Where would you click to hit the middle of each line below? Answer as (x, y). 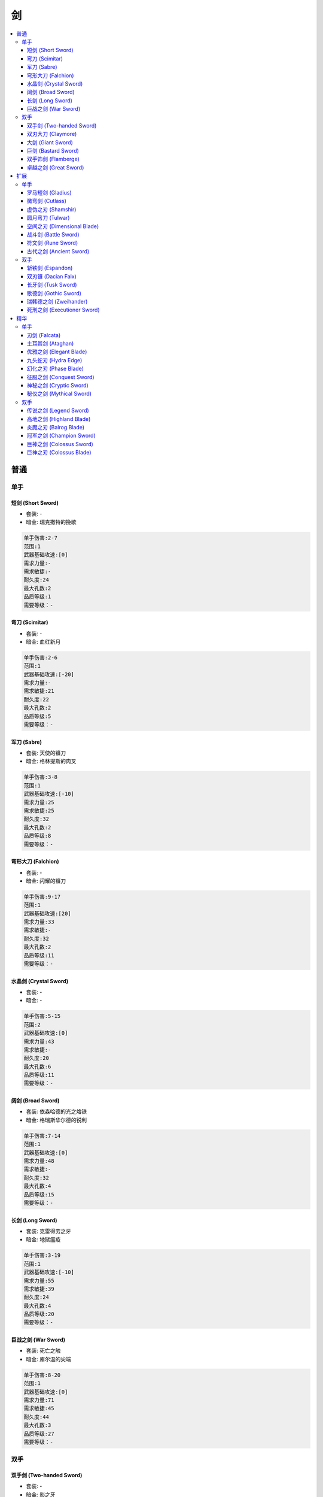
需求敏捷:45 (39, 1408)
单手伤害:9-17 (42, 896)
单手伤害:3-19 (42, 1255)
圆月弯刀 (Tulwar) (48, 218)
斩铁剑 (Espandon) (50, 268)
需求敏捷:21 (39, 691)
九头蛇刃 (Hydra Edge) (55, 360)
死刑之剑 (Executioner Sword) (63, 310)
